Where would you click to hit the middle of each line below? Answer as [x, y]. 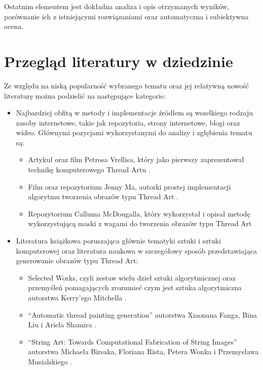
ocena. [14, 26]
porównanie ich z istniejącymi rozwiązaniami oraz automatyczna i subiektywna [126, 16]
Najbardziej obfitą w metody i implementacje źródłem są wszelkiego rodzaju [135, 113]
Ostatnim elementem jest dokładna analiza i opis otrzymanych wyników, [117, 6]
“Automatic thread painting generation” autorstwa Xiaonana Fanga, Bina [142, 314]
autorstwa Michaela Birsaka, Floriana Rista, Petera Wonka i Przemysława [143, 351]
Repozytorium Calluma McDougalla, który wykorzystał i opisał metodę [139, 213]
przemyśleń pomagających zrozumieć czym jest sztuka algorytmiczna [135, 287]
